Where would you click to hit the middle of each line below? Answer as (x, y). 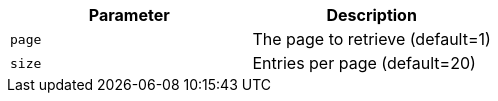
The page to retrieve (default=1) (371, 39)
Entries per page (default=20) (364, 63)
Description (371, 15)
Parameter (129, 15)
